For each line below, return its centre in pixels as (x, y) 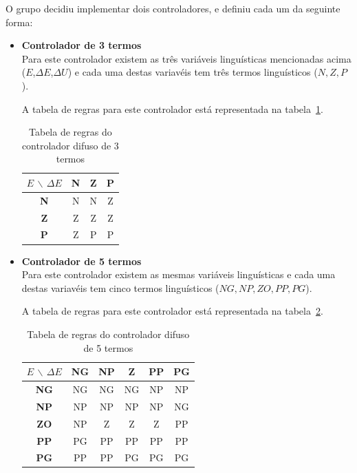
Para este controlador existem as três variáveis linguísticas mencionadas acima (186, 58)
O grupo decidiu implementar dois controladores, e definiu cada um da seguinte (173, 8)
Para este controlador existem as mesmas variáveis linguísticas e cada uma (178, 274)
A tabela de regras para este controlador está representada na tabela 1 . (172, 108)
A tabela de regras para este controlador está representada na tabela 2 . (172, 311)
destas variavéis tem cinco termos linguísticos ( (120, 287)
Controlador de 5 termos (82, 261)
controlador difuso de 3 (70, 145)
